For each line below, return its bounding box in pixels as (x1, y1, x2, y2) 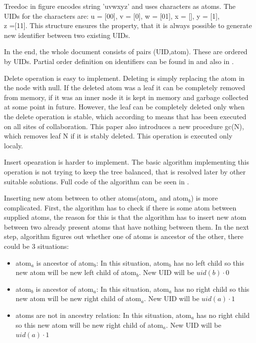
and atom (159, 193, 189, 203)
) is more (191, 193, 218, 203)
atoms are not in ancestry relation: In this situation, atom (15, 310, 191, 320)
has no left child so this (173, 257, 244, 268)
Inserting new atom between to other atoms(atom (4, 193, 155, 203)
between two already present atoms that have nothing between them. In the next (4, 221, 250, 232)
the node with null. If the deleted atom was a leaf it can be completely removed (4, 82, 246, 93)
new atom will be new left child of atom (15, 267, 136, 277)
